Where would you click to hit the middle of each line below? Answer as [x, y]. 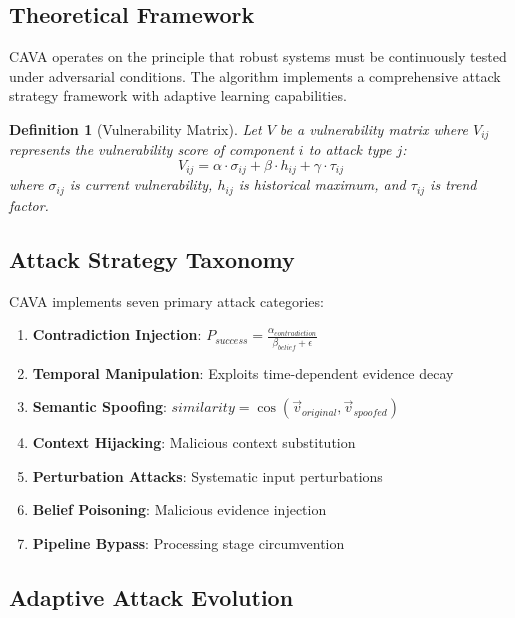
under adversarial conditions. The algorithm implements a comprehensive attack [255, 75]
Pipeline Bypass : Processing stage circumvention [188, 542]
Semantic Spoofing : [99, 406]
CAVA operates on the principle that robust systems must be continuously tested [258, 56]
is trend [453, 184]
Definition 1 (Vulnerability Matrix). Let [135, 128]
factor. [29, 204]
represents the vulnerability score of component [151, 149]
